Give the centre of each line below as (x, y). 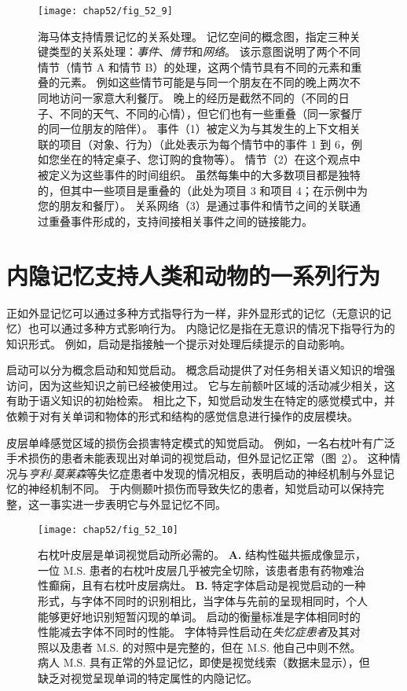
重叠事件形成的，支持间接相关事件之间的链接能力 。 (180, 221)
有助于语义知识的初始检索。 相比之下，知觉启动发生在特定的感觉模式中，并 (201, 401)
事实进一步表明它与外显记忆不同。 (138, 504)
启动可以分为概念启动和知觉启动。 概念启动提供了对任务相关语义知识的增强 (201, 370)
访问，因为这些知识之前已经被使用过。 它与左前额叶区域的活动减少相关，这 (201, 385)
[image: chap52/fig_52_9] (105, 11)
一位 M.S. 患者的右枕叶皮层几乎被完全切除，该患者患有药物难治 (201, 570)
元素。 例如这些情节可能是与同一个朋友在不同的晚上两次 (204, 82)
